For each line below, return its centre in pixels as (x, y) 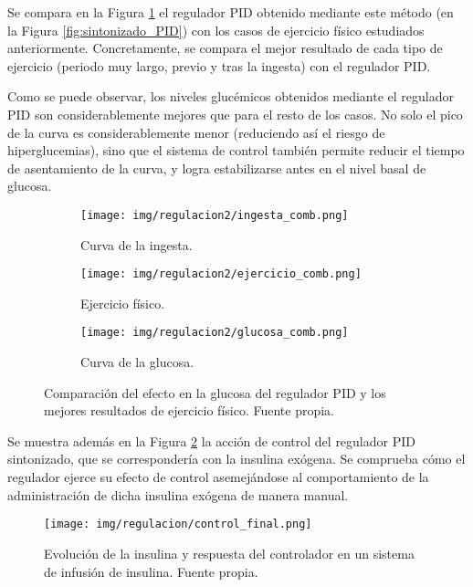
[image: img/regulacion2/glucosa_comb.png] (215, 333)
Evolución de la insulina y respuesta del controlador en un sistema (229, 553)
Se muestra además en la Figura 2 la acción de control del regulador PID (211, 440)
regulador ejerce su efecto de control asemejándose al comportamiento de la (218, 477)
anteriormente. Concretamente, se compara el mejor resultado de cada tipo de (225, 48)
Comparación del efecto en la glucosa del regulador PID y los (215, 392)
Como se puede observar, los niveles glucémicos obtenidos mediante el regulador (231, 96)
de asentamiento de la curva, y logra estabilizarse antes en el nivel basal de (217, 168)
